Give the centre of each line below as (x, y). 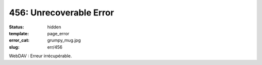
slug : (14, 47)
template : (19, 33)
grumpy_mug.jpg (64, 40)
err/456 (55, 47)
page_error (58, 33)
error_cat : (19, 40)
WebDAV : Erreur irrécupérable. (41, 56)
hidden (54, 27)
